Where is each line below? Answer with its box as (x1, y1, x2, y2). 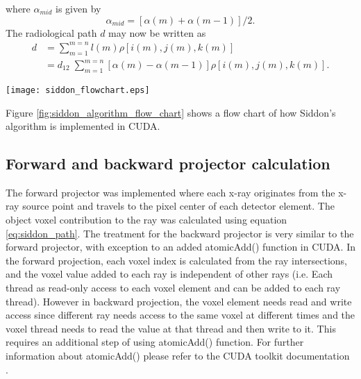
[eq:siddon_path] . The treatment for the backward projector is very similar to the (6, 226, 354, 240)
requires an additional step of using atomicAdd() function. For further (6, 335, 304, 349)
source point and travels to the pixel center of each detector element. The (22, 199, 335, 213)
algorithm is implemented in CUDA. (6, 119, 160, 133)
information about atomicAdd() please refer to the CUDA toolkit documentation (6, 348, 350, 363)
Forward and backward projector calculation (6, 153, 330, 174)
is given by (56, 1, 101, 15)
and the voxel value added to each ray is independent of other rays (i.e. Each (6, 267, 333, 281)
